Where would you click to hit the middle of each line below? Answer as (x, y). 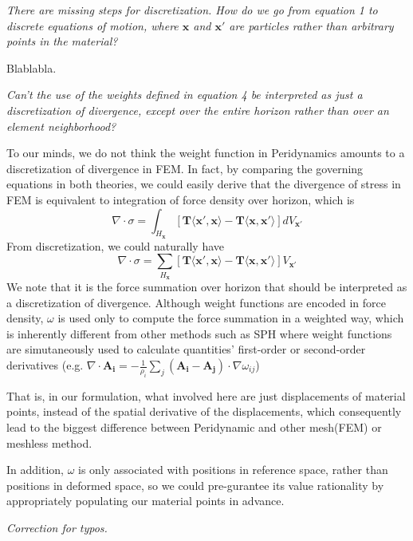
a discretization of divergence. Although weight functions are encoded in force (196, 302)
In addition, (35, 470)
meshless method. (49, 442)
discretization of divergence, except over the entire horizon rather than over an (198, 110)
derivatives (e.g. (45, 365)
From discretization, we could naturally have (116, 245)
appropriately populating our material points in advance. (146, 501)
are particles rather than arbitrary (311, 25)
